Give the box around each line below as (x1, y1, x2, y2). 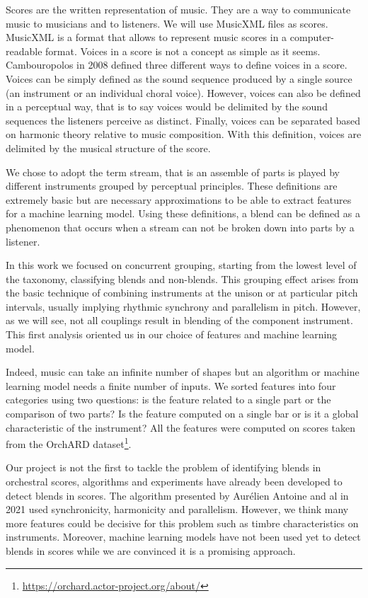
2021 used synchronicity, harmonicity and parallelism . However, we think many (6, 502, 349, 517)
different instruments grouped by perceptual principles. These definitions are (6, 178, 338, 193)
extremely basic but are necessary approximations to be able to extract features (6, 192, 352, 207)
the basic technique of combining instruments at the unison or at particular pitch (6, 285, 358, 300)
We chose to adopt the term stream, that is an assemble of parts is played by (6, 164, 340, 179)
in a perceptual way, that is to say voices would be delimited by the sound (6, 99, 328, 114)
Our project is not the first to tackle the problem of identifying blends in (6, 460, 321, 475)
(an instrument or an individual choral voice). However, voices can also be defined (6, 85, 361, 100)
